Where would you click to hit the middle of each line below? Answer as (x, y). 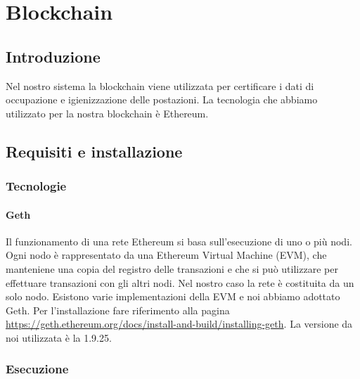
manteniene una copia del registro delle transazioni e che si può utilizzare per (172, 268)
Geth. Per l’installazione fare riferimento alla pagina (118, 310)
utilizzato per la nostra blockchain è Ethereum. (107, 113)
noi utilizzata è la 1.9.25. (59, 337)
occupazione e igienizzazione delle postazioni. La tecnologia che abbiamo (162, 99)
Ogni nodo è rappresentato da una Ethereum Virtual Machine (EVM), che (166, 255)
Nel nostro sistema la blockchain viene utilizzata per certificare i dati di (160, 85)
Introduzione (53, 56)
